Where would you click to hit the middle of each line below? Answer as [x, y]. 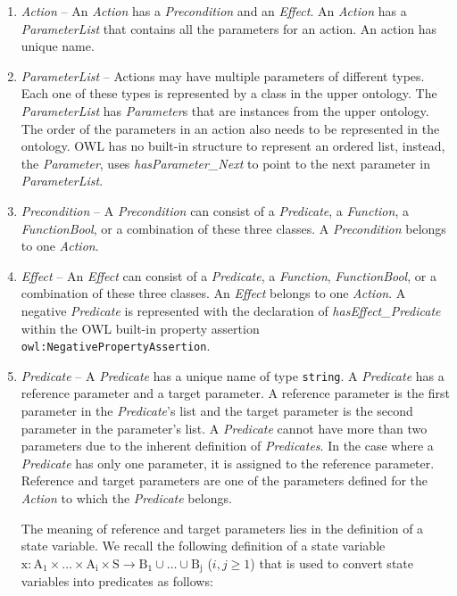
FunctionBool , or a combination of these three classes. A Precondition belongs [233, 228]
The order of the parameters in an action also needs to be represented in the [230, 128]
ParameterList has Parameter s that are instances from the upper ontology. [225, 110]
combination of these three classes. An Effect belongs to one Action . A [213, 293]
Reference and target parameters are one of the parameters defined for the [224, 480]
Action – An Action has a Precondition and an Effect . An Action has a [214, 11]
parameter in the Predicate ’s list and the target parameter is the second [217, 410]
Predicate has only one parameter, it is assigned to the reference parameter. [228, 463]
